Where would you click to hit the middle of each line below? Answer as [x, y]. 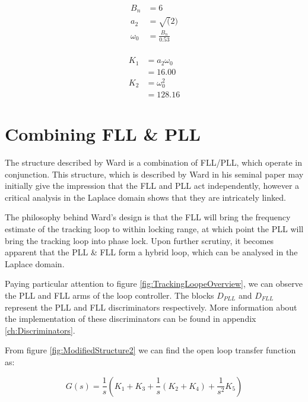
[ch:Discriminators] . [40, 330]
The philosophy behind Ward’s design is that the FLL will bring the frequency [148, 217]
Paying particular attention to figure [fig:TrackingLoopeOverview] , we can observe [154, 284]
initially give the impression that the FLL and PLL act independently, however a [152, 186]
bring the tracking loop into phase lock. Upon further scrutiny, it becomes [139, 240]
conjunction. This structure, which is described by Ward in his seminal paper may [154, 174]
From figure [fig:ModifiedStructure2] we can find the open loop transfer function [150, 350]
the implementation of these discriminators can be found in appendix [131, 319]
